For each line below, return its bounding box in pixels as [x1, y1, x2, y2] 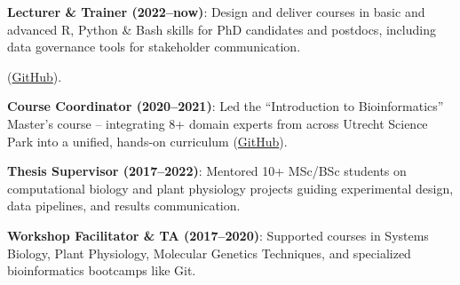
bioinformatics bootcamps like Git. [7, 261, 196, 280]
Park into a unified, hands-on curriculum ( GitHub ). [7, 131, 288, 150]
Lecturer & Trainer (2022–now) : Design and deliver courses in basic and [7, 3, 425, 20]
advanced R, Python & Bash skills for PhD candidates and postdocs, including [7, 20, 436, 38]
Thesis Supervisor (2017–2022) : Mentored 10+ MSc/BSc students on [7, 162, 407, 180]
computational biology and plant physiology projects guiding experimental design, [7, 178, 454, 197]
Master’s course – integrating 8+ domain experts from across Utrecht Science [7, 114, 428, 132]
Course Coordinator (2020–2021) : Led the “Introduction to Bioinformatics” [7, 97, 444, 115]
